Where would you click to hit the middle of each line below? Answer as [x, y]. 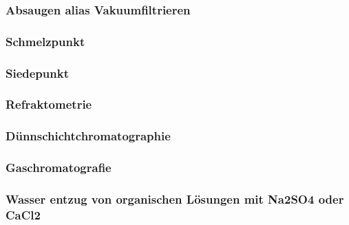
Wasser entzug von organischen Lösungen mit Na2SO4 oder [175, 199]
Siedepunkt [37, 73]
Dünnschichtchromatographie [88, 136]
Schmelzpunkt [45, 41]
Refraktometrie [49, 104]
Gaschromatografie [59, 168]
